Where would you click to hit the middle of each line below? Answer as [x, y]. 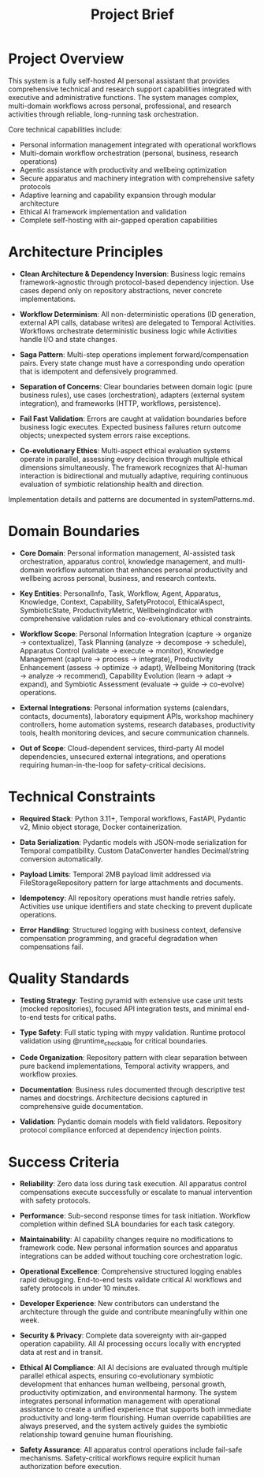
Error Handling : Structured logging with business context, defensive [130, 930]
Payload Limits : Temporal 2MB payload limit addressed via [115, 874]
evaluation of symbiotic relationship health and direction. [112, 484]
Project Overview [66, 59]
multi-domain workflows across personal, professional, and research [120, 106]
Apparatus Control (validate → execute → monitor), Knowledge [122, 650]
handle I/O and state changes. [69, 339]
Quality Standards [69, 978]
